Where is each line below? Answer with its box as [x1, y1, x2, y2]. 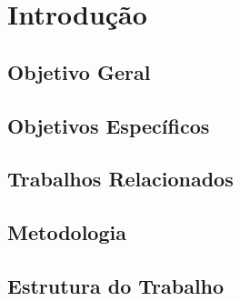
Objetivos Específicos [7, 111, 210, 139]
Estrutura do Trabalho [7, 271, 225, 299]
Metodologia [7, 218, 126, 246]
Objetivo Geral [7, 57, 151, 85]
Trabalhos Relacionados [7, 165, 234, 193]
